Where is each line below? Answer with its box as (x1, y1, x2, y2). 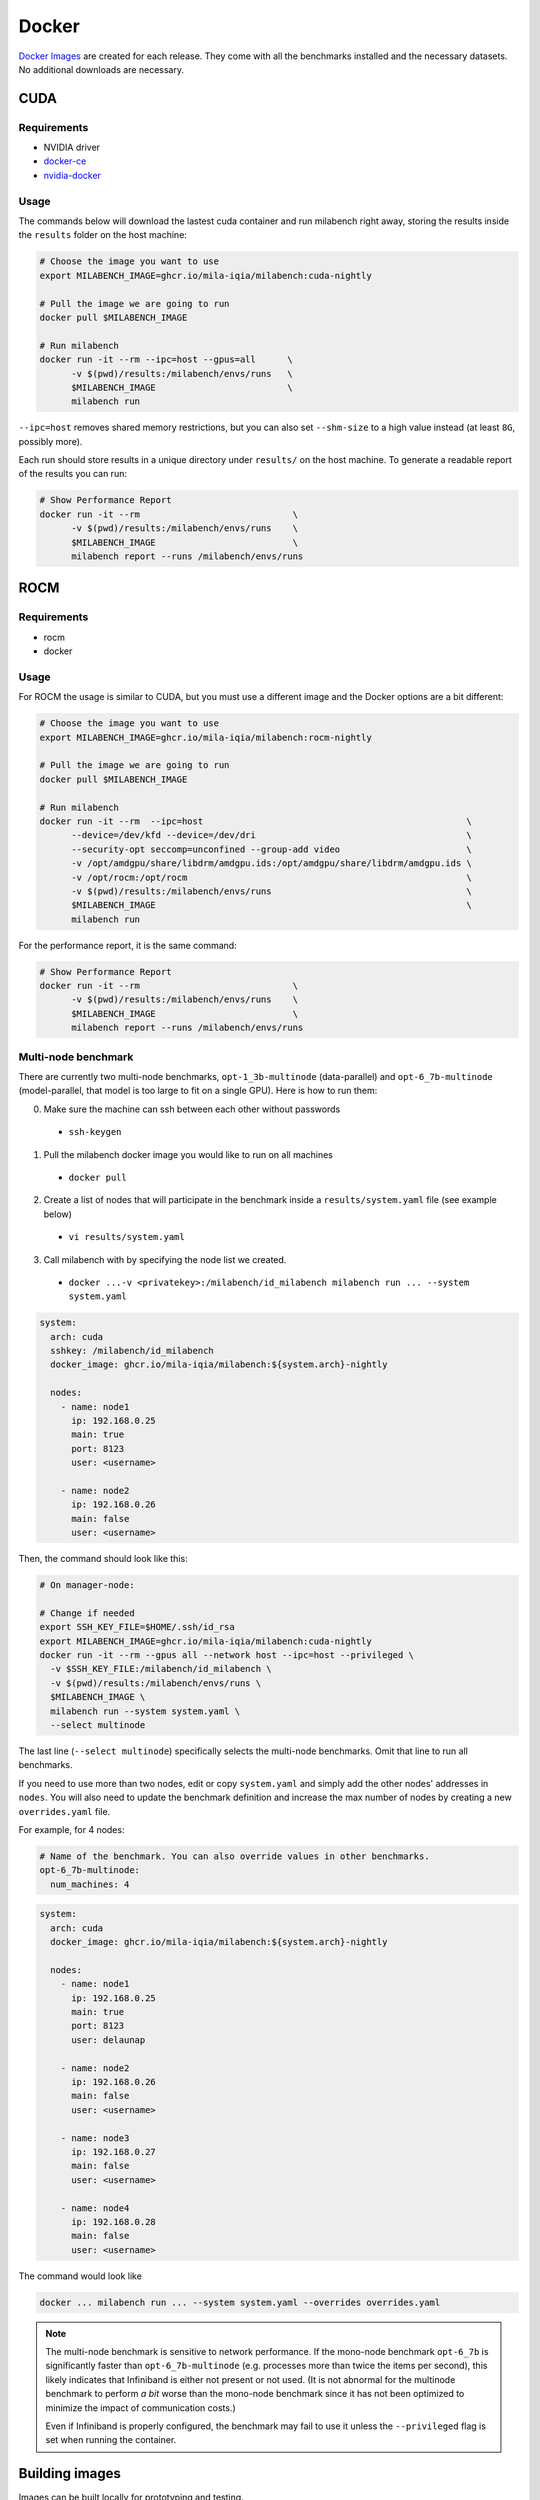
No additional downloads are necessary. (18, 63, 185, 75)
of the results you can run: (18, 468, 127, 480)
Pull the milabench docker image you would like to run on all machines (43, 1148, 334, 1160)
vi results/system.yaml (68, 1231, 185, 1243)
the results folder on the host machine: (18, 229, 187, 241)
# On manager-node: (39, 1580, 135, 1591)
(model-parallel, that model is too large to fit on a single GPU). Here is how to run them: (18, 1085, 378, 1097)
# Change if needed (39, 1607, 135, 1619)
